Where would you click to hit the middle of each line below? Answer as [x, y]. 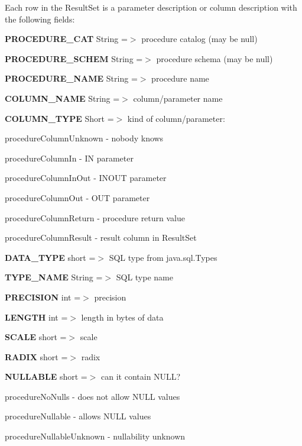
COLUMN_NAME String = [62, 98]
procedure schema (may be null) [215, 58]
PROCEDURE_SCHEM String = [74, 58]
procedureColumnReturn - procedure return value [95, 217]
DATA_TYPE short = [50, 257]
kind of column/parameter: [176, 118]
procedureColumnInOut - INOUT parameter [86, 178]
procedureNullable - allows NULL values [78, 416]
